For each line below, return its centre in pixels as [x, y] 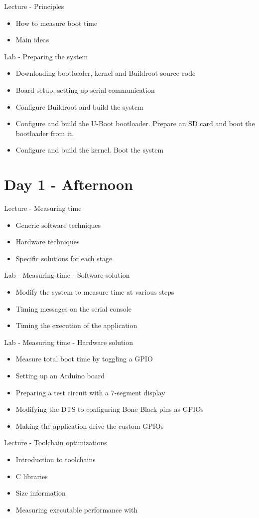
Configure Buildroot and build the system [79, 106]
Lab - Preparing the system [46, 56]
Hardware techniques [48, 242]
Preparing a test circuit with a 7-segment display [90, 392]
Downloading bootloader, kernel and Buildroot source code [106, 73]
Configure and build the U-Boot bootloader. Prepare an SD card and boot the [135, 123]
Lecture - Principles [34, 6]
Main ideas [32, 40]
